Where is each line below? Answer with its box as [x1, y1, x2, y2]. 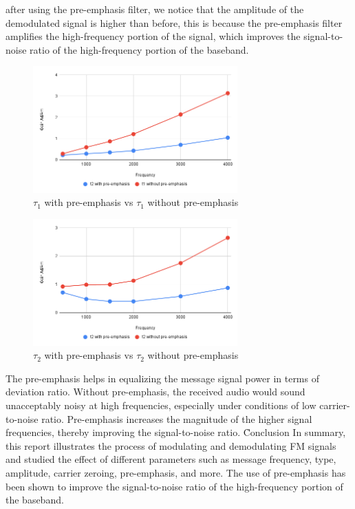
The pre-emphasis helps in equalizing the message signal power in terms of [6, 371, 319, 385]
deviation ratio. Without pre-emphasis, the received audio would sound [6, 384, 305, 399]
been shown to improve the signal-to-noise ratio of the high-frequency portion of [6, 479, 343, 493]
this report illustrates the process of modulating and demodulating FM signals [6, 438, 336, 453]
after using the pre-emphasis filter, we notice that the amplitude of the [6, 2, 304, 16]
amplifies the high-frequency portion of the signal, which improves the [6, 29, 301, 43]
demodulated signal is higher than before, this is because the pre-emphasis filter [6, 15, 343, 30]
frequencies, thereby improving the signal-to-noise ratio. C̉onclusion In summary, [6, 425, 346, 439]
